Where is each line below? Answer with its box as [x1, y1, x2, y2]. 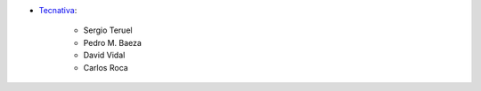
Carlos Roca [83, 62, 128, 72]
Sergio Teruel [83, 25, 133, 35]
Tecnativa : [38, 5, 77, 15]
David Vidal [83, 49, 126, 61]
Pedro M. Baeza [83, 37, 143, 48]
